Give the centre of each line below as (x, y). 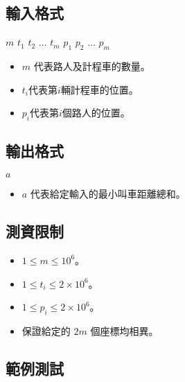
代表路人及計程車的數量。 (92, 66)
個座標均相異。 (124, 330)
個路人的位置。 (96, 113)
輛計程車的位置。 (99, 89)
